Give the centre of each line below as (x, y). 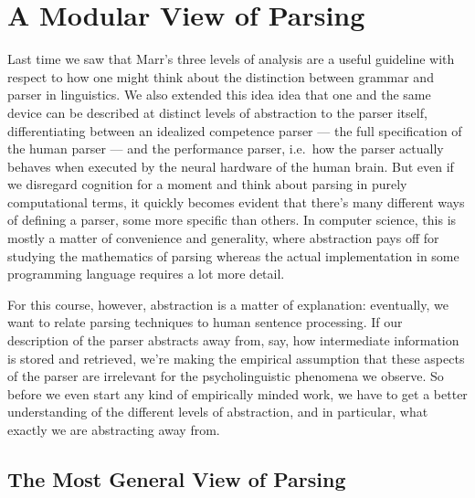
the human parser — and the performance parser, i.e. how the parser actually (226, 148)
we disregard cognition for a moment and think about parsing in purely (207, 184)
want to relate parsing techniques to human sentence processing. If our (205, 322)
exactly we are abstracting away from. (114, 429)
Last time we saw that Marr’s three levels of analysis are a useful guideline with (231, 59)
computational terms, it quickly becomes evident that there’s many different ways (236, 201)
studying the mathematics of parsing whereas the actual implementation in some (233, 255)
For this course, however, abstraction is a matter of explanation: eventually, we (228, 304)
